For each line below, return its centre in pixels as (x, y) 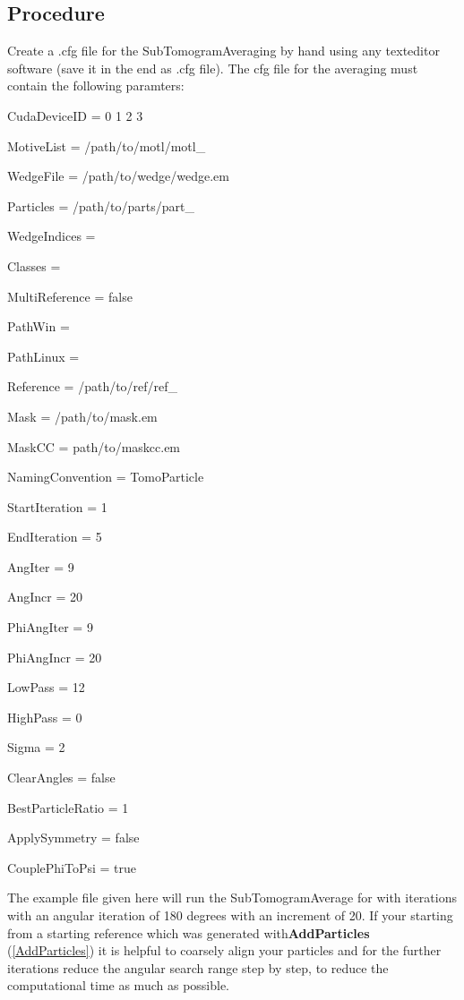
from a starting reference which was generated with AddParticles (189, 932)
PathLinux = (43, 356)
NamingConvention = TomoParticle (106, 477)
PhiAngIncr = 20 (55, 657)
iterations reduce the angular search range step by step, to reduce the (198, 967)
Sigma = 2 (36, 747)
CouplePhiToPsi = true (72, 867)
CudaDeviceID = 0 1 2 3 (75, 115)
